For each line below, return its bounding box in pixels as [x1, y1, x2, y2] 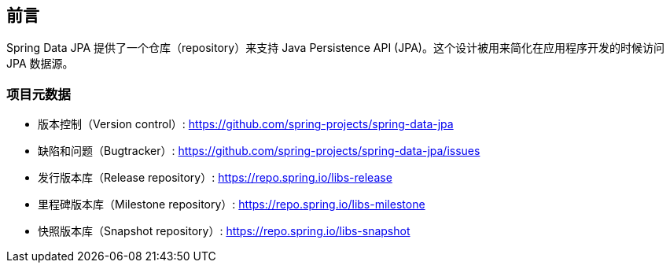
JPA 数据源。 [6, 57, 74, 71]
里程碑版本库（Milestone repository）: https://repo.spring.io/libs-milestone [38, 197, 425, 212]
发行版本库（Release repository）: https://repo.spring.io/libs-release [38, 171, 392, 185]
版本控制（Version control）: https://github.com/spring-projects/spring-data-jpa [38, 117, 454, 131]
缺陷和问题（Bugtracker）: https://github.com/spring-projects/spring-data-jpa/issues [38, 144, 480, 158]
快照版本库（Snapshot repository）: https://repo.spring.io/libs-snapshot [38, 224, 410, 238]
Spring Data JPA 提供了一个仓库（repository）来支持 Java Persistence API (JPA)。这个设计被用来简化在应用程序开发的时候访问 [6, 41, 664, 55]
